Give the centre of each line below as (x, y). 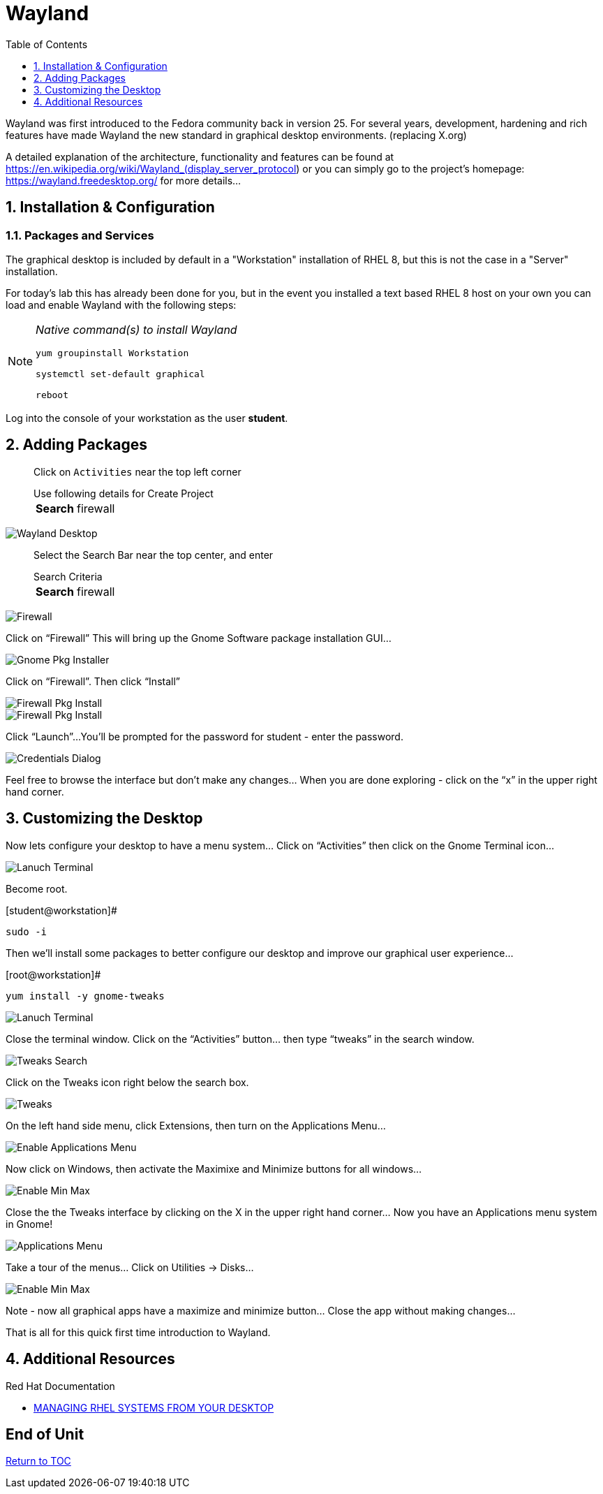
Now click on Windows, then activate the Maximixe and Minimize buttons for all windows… (214, 1169)
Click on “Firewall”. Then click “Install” (93, 681)
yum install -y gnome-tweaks (85, 996)
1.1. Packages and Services (80, 235)
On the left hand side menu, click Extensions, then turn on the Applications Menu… (196, 1125)
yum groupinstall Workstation (112, 353)
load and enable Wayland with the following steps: (121, 305)
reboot (52, 395)
